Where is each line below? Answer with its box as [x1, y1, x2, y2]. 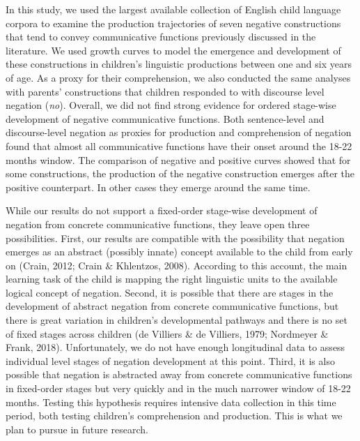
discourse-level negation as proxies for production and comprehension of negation [6, 125, 352, 140]
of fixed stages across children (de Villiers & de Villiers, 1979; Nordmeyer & [6, 326, 329, 341]
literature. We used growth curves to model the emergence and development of [6, 43, 341, 57]
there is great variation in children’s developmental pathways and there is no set [6, 313, 347, 327]
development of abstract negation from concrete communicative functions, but [6, 299, 339, 313]
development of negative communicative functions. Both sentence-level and [6, 111, 324, 126]
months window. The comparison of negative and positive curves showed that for [6, 152, 351, 167]
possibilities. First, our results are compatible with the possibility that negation [6, 230, 345, 245]
